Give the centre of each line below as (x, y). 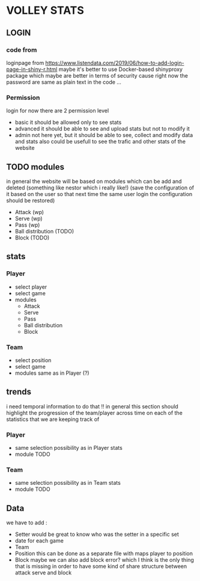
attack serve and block (43, 573)
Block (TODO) (32, 238)
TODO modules (35, 167)
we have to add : (27, 523)
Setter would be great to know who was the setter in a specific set (97, 534)
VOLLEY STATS (45, 11)
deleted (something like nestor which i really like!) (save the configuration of (100, 188)
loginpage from (25, 63)
